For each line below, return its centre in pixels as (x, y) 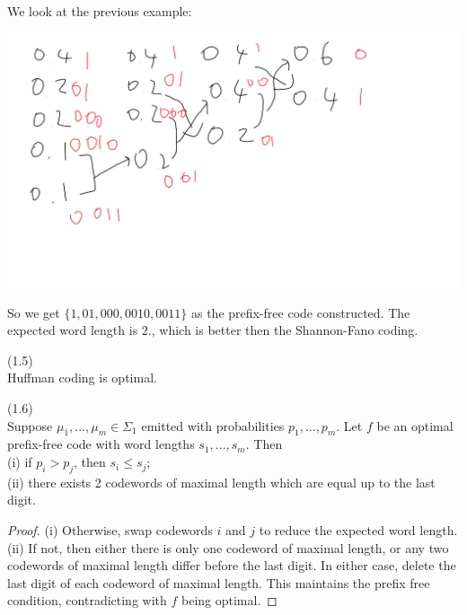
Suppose (30, 425)
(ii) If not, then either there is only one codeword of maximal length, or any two (228, 547)
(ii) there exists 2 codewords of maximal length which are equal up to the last (221, 482)
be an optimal (415, 425)
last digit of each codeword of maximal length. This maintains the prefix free (219, 582)
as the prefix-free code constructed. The (300, 312)
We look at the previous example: (100, 11)
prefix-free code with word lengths (101, 444)
